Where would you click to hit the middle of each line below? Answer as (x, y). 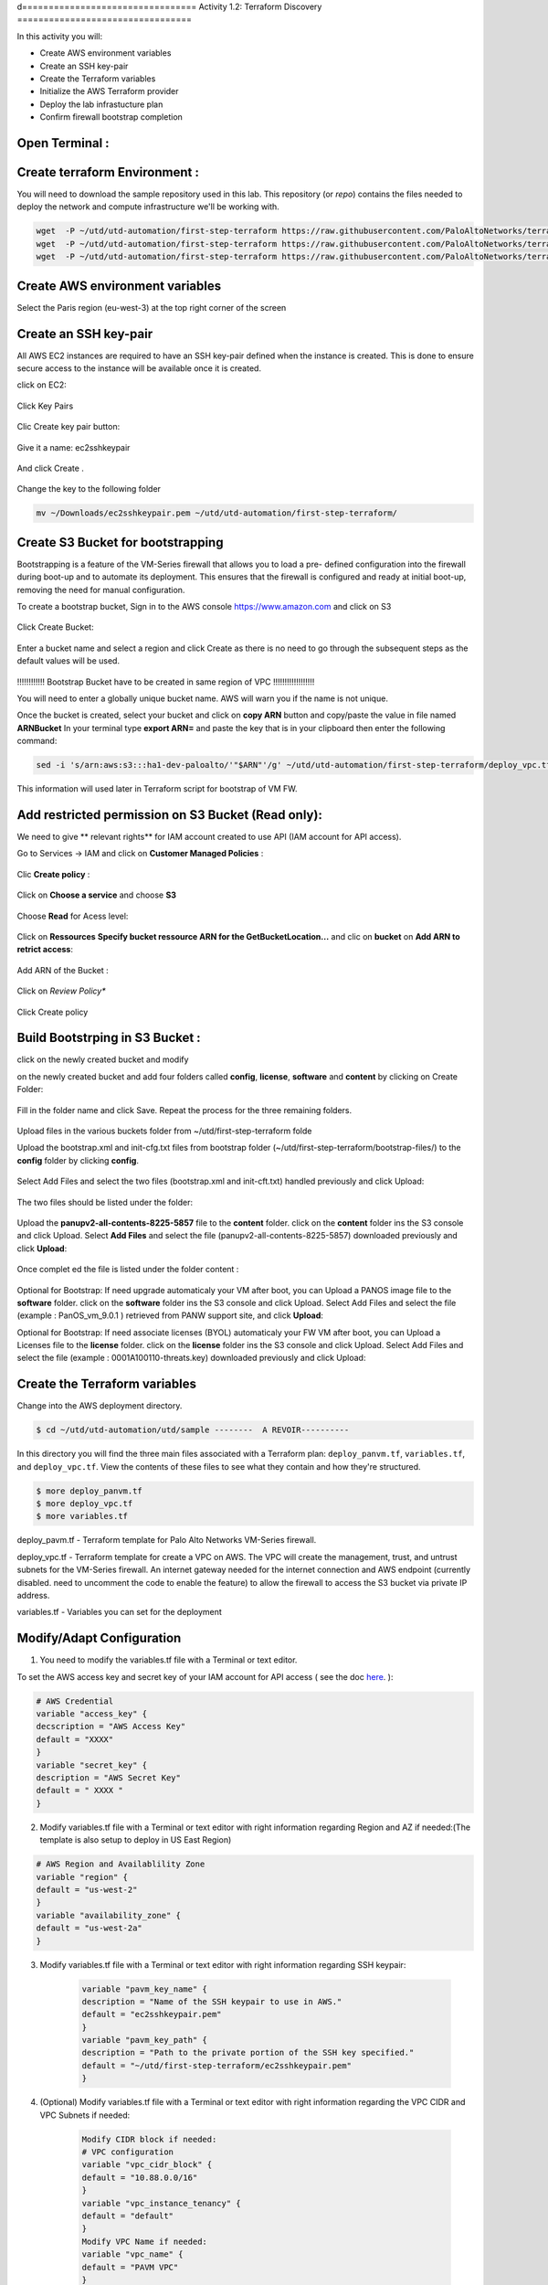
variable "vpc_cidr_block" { (147, 2165)
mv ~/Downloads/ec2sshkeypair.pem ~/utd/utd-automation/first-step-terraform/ (216, 513)
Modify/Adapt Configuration (99, 1638)
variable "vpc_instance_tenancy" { (161, 2203)
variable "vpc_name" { (132, 2254)
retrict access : (45, 950)
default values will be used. (68, 661)
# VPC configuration (127, 2152)
